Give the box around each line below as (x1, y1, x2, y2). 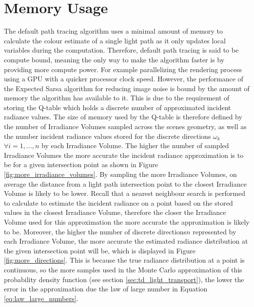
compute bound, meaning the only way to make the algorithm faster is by (4, 54, 225, 64)
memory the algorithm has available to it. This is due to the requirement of (4, 93, 230, 103)
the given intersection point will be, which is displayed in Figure (4, 245, 195, 255)
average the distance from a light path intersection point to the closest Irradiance (4, 178, 247, 189)
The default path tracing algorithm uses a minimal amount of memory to (4, 26, 223, 36)
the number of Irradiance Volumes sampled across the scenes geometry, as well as (4, 121, 247, 132)
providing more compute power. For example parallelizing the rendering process (4, 64, 242, 74)
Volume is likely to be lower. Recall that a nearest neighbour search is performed (4, 188, 245, 198)
